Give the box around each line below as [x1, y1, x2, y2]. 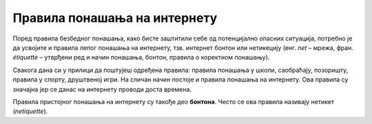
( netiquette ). [12, 107, 48, 116]
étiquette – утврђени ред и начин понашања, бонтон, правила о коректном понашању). [12, 53, 270, 62]
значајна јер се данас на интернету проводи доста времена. [12, 85, 192, 93]
